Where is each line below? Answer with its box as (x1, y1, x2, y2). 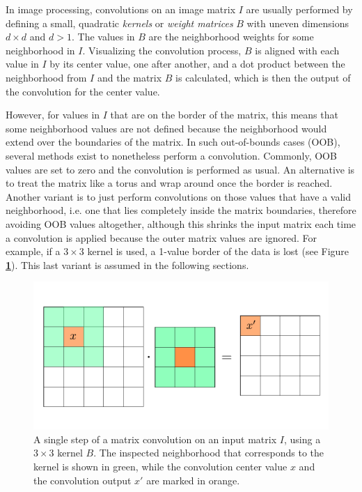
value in (6, 56, 39, 71)
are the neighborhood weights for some (148, 29, 314, 44)
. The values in (71, 29, 135, 44)
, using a (283, 431, 321, 446)
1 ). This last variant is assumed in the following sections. (6, 257, 249, 272)
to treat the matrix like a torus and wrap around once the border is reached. (6, 176, 333, 190)
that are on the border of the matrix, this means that (110, 107, 338, 122)
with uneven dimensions (246, 15, 349, 30)
